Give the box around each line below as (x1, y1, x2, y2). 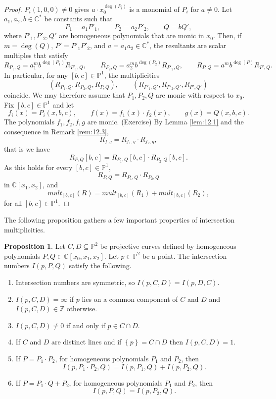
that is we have (4, 144, 50, 154)
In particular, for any (4, 69, 68, 80)
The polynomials (4, 116, 54, 127)
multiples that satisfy (4, 50, 68, 60)
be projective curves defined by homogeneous (100, 241, 236, 251)
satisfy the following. (69, 260, 132, 271)
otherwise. (66, 303, 97, 314)
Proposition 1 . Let (4, 241, 66, 251)
